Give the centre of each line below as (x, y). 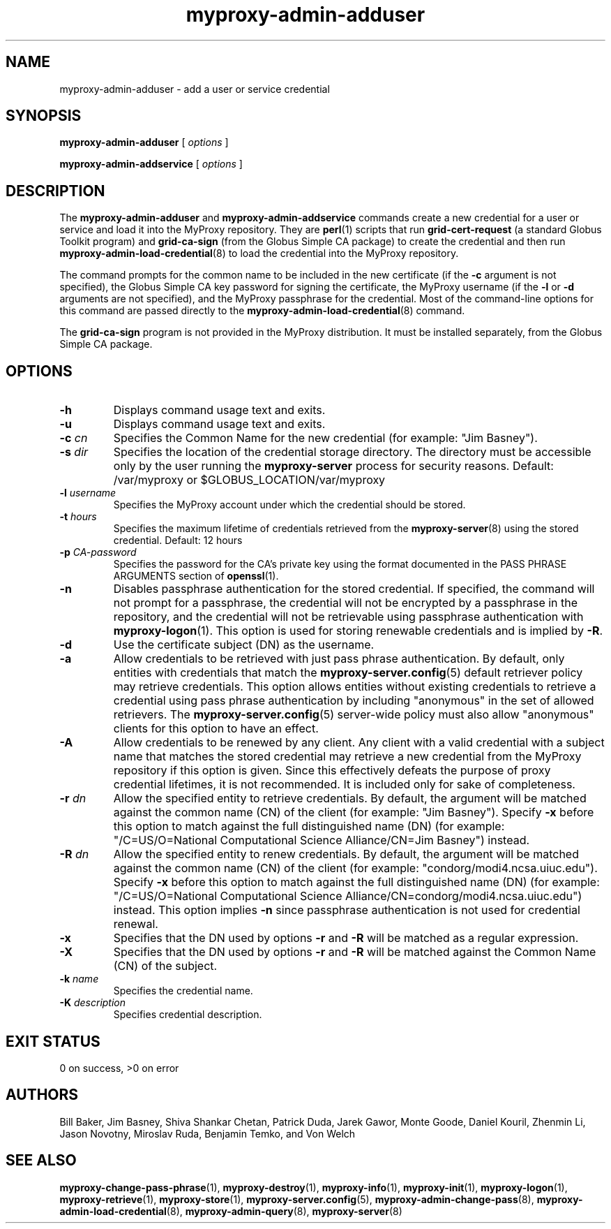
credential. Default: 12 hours (178, 540)
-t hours (78, 517)
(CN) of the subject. (165, 966)
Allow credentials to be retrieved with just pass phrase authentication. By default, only (339, 659)
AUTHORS (42, 1095)
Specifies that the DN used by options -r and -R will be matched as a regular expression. (346, 938)
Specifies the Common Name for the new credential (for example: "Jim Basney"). (325, 438)
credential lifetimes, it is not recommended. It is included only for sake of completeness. (344, 785)
